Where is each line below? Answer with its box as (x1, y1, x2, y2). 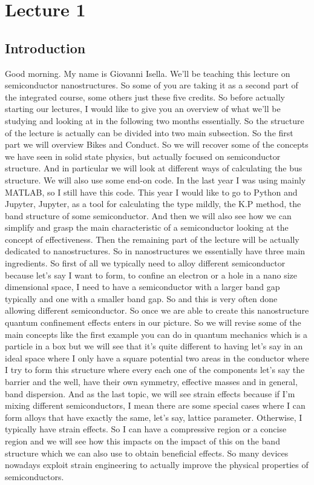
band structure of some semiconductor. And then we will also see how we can (5, 209, 292, 222)
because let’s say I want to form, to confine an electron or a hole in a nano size (5, 268, 297, 281)
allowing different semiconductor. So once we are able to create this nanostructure (5, 304, 309, 317)
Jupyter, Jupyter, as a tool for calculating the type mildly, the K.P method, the (5, 197, 301, 210)
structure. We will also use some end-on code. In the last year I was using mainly (5, 173, 306, 186)
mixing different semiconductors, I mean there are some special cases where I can (5, 399, 306, 412)
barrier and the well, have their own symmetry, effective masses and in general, (5, 375, 298, 388)
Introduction (5, 38, 86, 57)
